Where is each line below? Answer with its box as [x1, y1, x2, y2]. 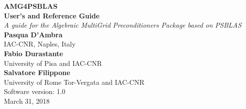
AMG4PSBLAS [4, 1, 58, 11]
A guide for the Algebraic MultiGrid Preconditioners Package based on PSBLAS [4, 20, 242, 30]
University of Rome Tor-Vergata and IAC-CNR [4, 77, 145, 87]
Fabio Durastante [4, 48, 63, 58]
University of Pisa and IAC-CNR [4, 58, 102, 68]
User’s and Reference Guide [4, 10, 100, 20]
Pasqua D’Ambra [4, 29, 63, 39]
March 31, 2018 [4, 95, 50, 106]
